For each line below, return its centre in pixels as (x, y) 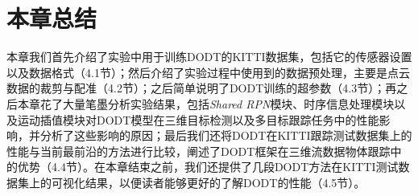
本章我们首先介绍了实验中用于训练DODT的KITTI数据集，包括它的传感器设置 (209, 57)
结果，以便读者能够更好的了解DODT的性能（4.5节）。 (225, 182)
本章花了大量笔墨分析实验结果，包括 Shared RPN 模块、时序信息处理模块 (206, 103)
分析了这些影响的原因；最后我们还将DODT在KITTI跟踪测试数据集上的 (226, 135)
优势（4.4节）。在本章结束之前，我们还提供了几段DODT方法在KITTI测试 (208, 167)
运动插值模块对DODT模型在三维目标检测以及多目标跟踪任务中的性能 (198, 119)
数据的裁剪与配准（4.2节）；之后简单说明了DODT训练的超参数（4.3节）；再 (202, 88)
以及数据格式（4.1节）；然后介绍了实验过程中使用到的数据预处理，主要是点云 (208, 72)
